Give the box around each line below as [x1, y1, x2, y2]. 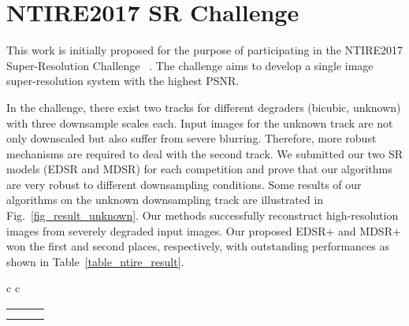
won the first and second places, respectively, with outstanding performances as [6, 238, 390, 254]
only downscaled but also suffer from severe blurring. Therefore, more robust [6, 130, 377, 146]
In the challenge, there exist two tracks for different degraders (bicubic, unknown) [6, 98, 401, 115]
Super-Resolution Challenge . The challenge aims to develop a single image [6, 57, 374, 73]
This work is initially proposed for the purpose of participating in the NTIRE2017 [6, 42, 403, 58]
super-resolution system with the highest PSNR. [6, 72, 240, 89]
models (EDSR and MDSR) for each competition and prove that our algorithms [6, 161, 392, 177]
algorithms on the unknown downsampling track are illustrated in [6, 191, 324, 208]
